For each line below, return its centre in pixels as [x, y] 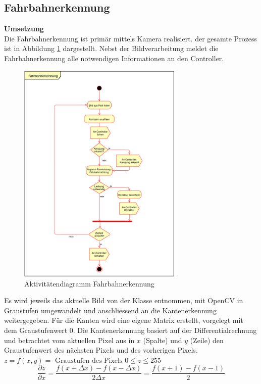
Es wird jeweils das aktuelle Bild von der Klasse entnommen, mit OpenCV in [124, 300]
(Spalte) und [163, 340]
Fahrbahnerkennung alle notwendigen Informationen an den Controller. [114, 58]
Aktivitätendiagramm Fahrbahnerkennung [89, 283]
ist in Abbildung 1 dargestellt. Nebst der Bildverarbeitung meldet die [111, 48]
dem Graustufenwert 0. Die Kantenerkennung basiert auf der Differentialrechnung [130, 330]
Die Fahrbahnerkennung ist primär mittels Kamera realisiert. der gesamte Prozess [131, 38]
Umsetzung [24, 29]
